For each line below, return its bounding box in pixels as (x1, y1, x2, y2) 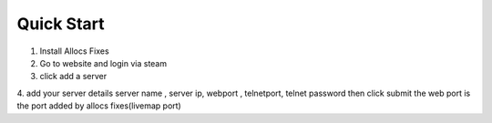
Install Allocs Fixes (39, 46, 109, 56)
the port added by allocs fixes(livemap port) (16, 100, 181, 111)
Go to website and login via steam (39, 57, 168, 68)
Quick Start (16, 14, 105, 34)
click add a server (39, 71, 108, 82)
